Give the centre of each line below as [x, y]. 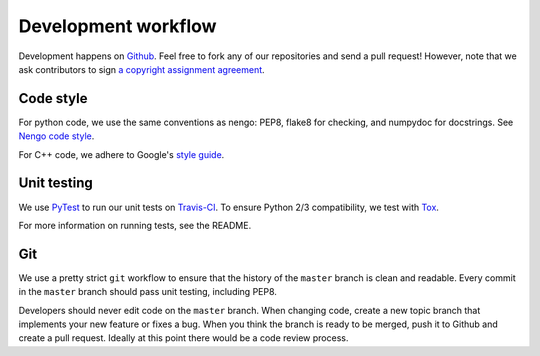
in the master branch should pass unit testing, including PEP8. [147, 292]
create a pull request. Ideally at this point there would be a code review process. [183, 338]
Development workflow [117, 26]
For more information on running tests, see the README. [135, 225]
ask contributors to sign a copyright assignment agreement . [141, 69]
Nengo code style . [56, 136]
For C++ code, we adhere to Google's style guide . [121, 154]
